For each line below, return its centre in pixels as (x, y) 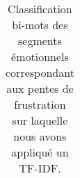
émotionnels (40, 56)
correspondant (40, 72)
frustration (40, 104)
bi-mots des (40, 25)
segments (40, 41)
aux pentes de (40, 88)
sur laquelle (40, 120)
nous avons (40, 136)
